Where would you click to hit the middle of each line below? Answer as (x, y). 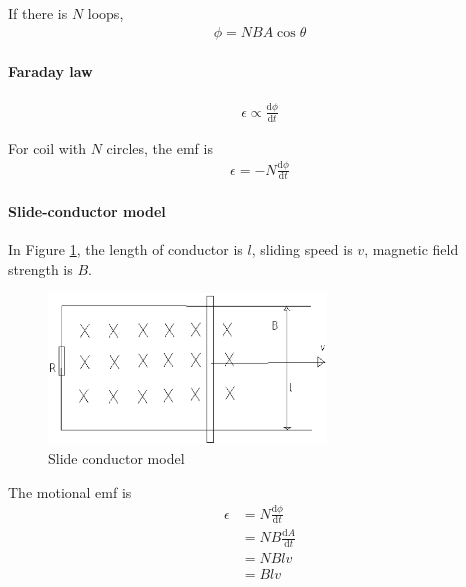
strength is (40, 268)
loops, (105, 13)
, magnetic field (411, 249)
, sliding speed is (302, 249)
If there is (38, 13)
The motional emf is (70, 491)
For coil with (47, 147)
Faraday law (50, 71)
